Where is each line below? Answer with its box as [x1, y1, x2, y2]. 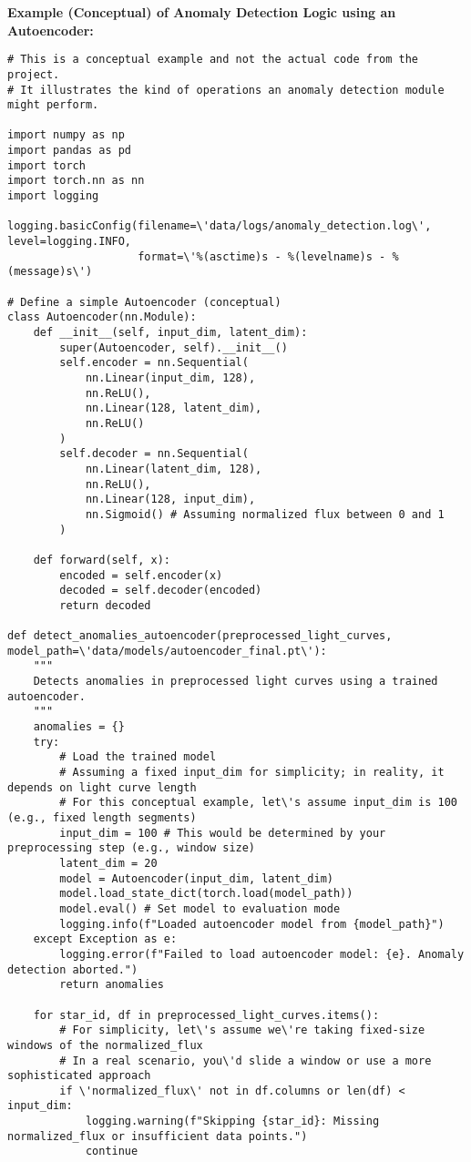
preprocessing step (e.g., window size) [7, 841, 256, 855]
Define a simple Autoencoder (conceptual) [20, 295, 282, 309]
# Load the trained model [59, 750, 217, 764]
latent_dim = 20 [59, 856, 158, 870]
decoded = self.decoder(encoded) [59, 584, 262, 597]
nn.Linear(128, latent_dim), [85, 402, 262, 415]
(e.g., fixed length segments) [7, 811, 197, 824]
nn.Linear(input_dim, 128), [85, 371, 256, 384]
